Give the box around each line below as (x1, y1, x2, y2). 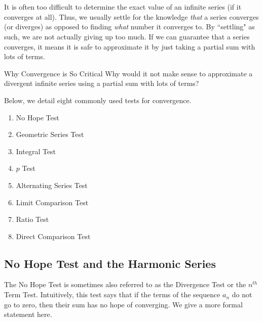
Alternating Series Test (16, 179, 88, 190)
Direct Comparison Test (16, 231, 91, 241)
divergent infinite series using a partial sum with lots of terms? (4, 78, 199, 88)
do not (232, 289, 252, 300)
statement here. (4, 309, 52, 319)
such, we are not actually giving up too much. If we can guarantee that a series (4, 31, 250, 41)
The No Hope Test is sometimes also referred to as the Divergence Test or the (4, 279, 246, 290)
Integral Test (16, 146, 56, 156)
